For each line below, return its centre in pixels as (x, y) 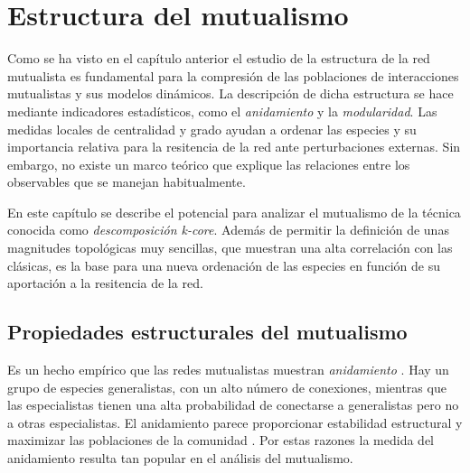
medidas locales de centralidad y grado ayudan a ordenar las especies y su (212, 129)
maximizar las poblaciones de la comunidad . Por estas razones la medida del (221, 440)
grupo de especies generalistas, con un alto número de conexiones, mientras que (227, 387)
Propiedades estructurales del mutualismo (207, 332)
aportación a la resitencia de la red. (105, 283)
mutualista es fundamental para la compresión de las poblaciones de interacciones (233, 75)
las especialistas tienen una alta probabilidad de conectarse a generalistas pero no (233, 405)
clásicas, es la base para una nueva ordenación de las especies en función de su (224, 265)
